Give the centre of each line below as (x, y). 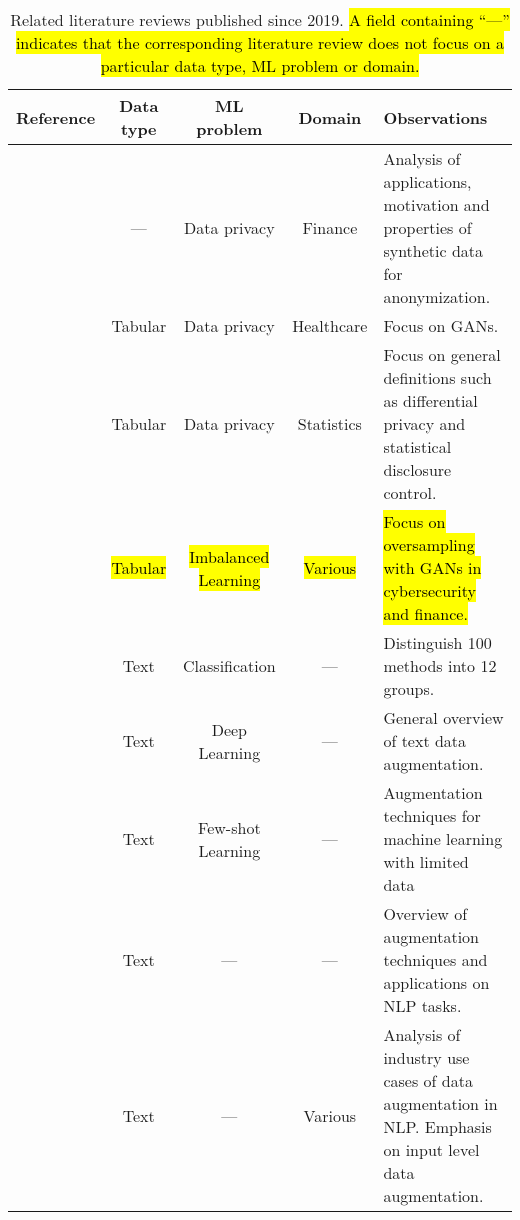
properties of (427, 227)
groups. (409, 688)
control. (410, 492)
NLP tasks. (422, 1005)
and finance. (425, 613)
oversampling (429, 544)
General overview (443, 717)
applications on (436, 982)
